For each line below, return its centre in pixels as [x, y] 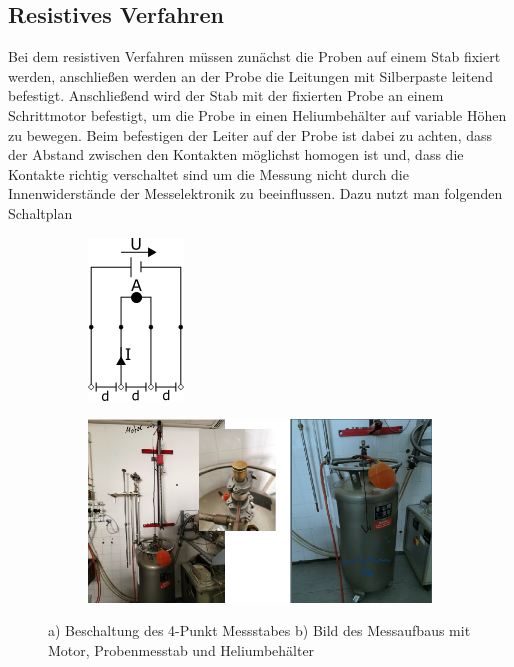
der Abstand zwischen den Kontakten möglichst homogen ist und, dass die [236, 154]
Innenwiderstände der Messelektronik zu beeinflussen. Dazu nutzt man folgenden [255, 193]
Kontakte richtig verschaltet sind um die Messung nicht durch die [208, 173]
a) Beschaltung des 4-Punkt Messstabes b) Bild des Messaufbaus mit [259, 630]
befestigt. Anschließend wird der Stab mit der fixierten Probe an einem [226, 95]
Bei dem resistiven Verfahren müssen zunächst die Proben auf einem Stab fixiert [254, 56]
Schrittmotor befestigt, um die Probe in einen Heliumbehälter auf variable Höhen [257, 114]
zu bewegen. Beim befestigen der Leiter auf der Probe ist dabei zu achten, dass [250, 134]
